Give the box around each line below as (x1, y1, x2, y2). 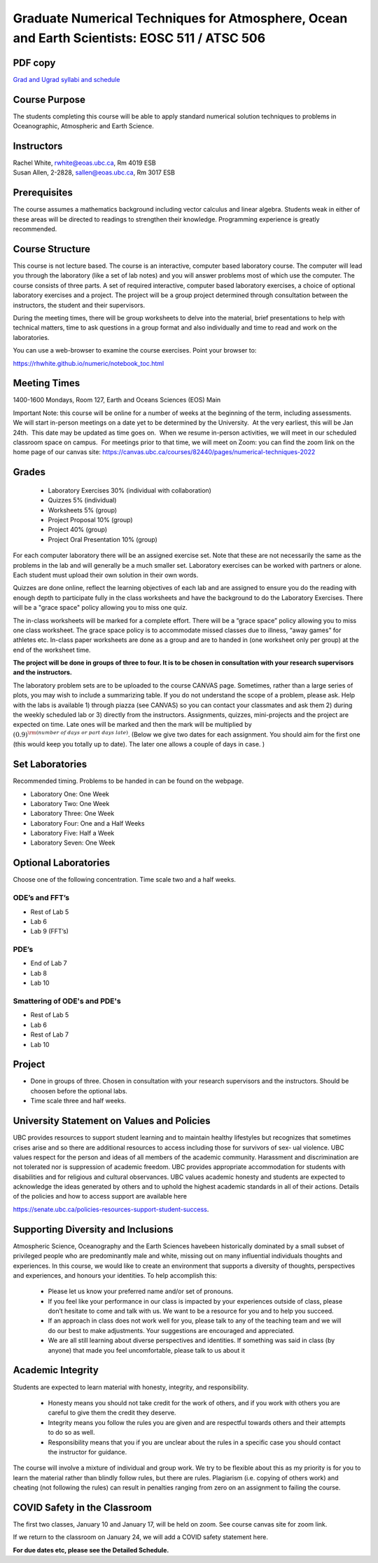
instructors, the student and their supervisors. (13, 301, 146, 309)
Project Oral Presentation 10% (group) (48, 535, 157, 543)
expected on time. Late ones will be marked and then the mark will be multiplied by (13, 721, 252, 729)
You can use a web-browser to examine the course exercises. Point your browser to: (13, 346, 257, 355)
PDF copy (13, 57, 56, 69)
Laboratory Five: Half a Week (30, 829, 115, 838)
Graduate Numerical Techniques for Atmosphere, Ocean (13, 11, 348, 26)
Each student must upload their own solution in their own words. (13, 571, 199, 579)
